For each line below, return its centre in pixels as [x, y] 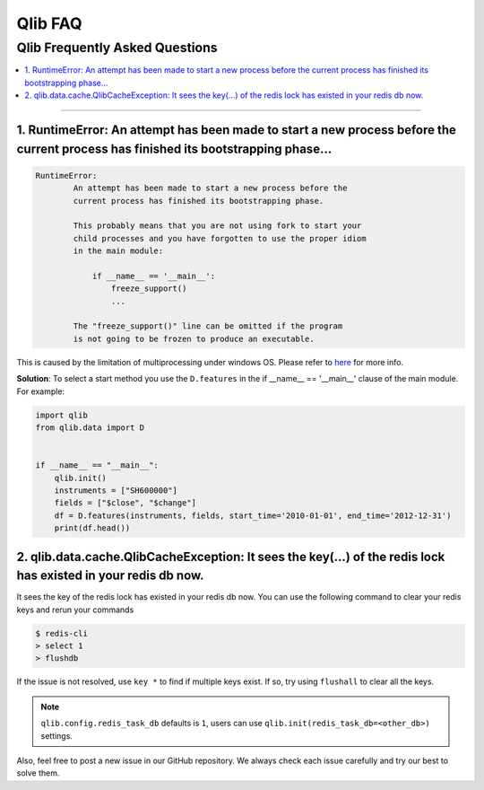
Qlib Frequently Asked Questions [117, 48]
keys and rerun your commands [75, 610]
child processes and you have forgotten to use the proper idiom [220, 238]
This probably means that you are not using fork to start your [217, 226]
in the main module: [118, 251]
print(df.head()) [92, 528]
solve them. [38, 773]
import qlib [62, 415]
